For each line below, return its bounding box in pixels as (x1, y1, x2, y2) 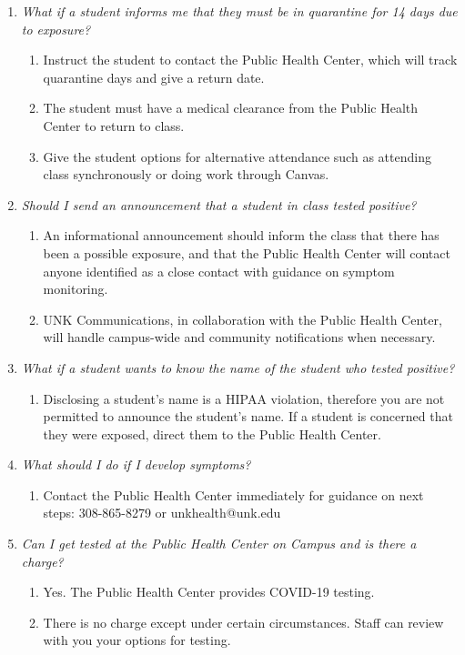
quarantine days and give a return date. (43, 67, 265, 86)
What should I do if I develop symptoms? (21, 455, 251, 474)
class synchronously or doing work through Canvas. (43, 165, 329, 184)
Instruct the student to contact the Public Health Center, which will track (43, 50, 458, 69)
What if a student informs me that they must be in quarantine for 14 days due (21, 2, 458, 20)
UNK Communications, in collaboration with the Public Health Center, (43, 309, 442, 328)
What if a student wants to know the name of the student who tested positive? (21, 358, 455, 377)
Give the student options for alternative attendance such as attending (43, 146, 431, 166)
